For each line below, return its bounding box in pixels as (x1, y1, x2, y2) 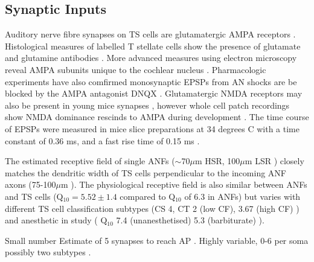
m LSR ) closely (245, 155, 304, 167)
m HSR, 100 (194, 155, 240, 167)
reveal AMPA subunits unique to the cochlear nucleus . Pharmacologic (5, 63, 266, 75)
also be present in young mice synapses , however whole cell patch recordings (5, 98, 290, 111)
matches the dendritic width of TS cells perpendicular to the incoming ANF (5, 166, 286, 179)
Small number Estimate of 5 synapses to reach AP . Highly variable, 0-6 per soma (5, 234, 309, 246)
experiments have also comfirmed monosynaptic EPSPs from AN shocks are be (5, 75, 297, 88)
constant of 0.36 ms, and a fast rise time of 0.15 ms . (5, 134, 200, 147)
